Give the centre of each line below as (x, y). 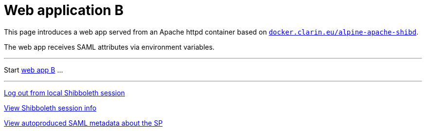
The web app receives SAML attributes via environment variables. (109, 47)
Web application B (64, 10)
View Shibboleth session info (50, 108)
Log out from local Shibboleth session (64, 93)
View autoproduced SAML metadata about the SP (83, 123)
